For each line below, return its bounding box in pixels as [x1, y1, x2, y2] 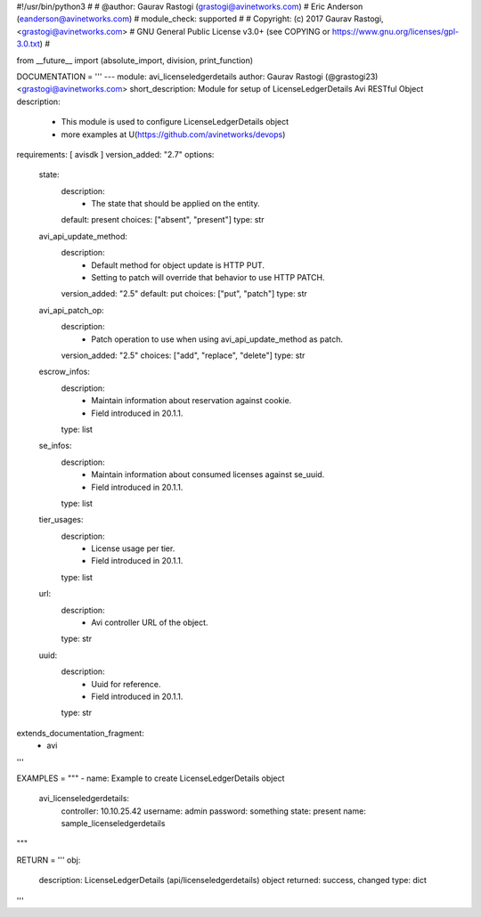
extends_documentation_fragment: [16, 727, 144, 738]
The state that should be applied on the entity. [91, 199, 260, 209]
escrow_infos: [38, 366, 91, 377]
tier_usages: [38, 515, 84, 525]
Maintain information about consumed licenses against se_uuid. [91, 469, 325, 480]
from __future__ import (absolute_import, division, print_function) [16, 54, 254, 66]
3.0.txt [16, 38, 40, 49]
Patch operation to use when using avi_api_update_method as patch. [91, 334, 343, 345]
